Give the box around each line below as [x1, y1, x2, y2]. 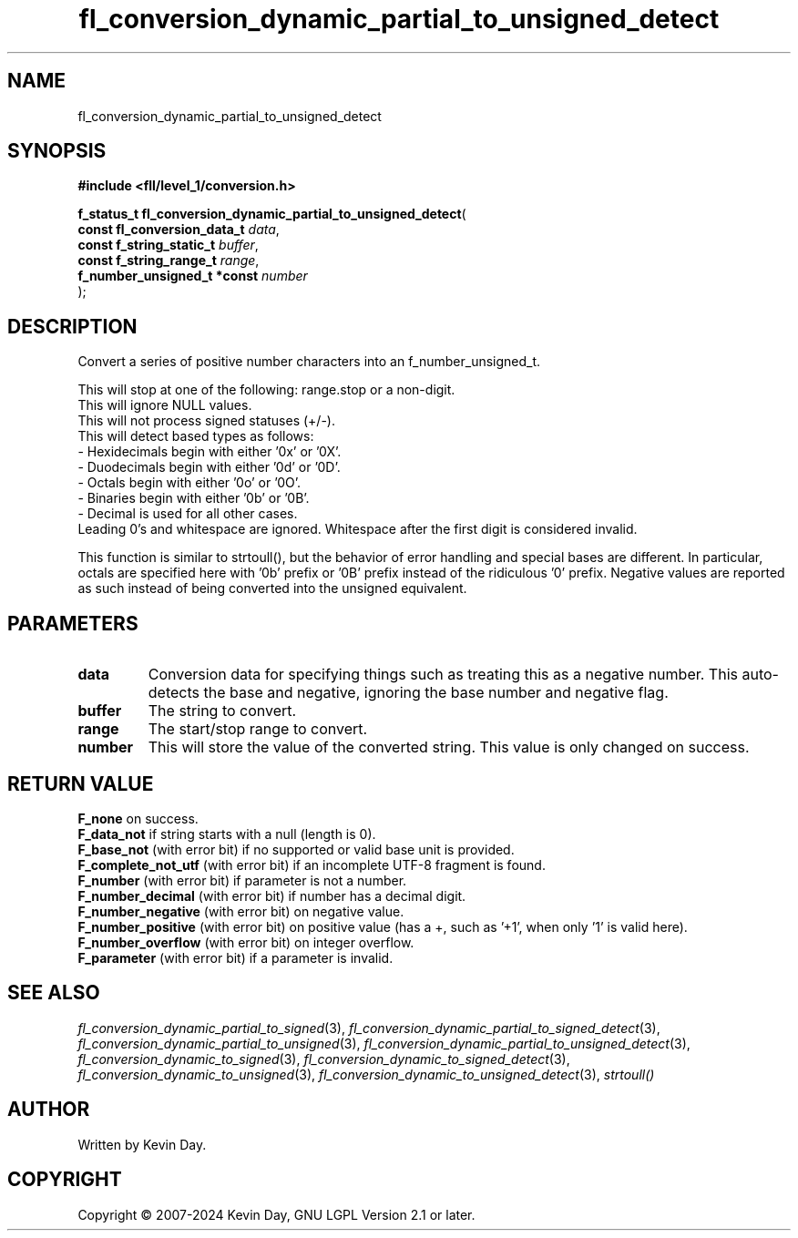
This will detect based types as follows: [77, 428, 314, 445]
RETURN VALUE [7, 772, 154, 795]
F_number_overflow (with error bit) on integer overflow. [77, 934, 414, 950]
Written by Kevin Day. [77, 1136, 207, 1152]
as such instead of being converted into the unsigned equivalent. [77, 580, 467, 597]
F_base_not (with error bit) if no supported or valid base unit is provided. [77, 841, 515, 857]
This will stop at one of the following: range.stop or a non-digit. [77, 382, 455, 398]
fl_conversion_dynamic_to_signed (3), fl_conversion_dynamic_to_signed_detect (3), [77, 1050, 570, 1067]
